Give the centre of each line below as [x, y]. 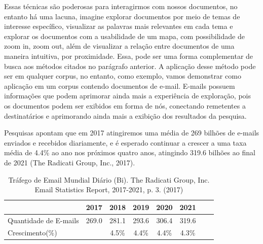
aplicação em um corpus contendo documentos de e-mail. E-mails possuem [120, 85]
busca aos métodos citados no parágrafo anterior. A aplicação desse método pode [130, 66]
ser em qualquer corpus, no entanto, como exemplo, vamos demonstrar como [123, 76]
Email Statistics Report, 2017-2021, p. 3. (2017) [109, 189]
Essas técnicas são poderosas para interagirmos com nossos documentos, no [121, 6]
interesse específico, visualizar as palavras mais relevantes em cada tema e [119, 26]
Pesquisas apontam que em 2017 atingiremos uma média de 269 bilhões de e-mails [132, 133]
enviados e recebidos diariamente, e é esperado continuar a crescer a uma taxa [125, 142]
